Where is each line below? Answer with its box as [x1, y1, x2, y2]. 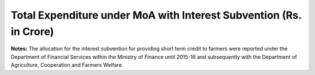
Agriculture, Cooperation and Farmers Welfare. [10, 62, 124, 69]
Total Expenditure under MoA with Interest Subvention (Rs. [10, 9, 302, 22]
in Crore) [10, 25, 54, 38]
